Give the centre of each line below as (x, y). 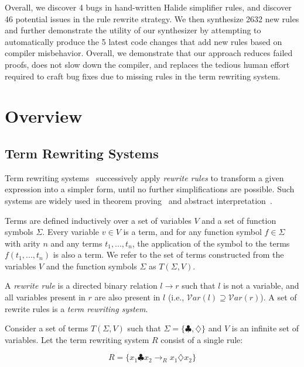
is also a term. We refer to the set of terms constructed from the (168, 255)
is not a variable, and (261, 285)
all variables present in (45, 297)
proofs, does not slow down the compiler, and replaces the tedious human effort (147, 64)
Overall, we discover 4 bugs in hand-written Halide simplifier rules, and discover (148, 7)
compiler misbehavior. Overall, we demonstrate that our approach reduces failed (149, 53)
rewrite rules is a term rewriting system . (76, 308)
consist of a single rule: (202, 339)
